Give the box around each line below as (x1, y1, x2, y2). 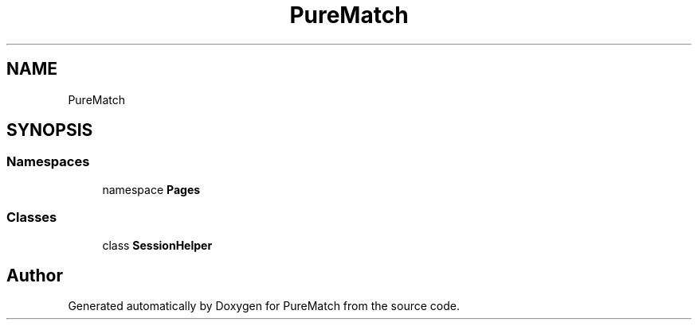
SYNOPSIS (6, 120, 93, 141)
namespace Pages (102, 182, 201, 196)
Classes (6, 209, 57, 226)
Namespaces (6, 153, 90, 170)
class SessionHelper (102, 238, 213, 252)
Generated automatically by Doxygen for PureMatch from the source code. (68, 299, 460, 313)
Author (6, 265, 63, 285)
